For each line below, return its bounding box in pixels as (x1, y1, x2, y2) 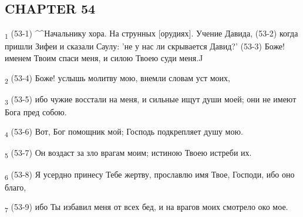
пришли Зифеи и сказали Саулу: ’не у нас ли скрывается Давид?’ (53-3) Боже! (5, 40, 285, 52)
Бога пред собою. (5, 105, 67, 118)
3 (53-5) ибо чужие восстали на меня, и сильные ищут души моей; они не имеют (5, 92, 297, 106)
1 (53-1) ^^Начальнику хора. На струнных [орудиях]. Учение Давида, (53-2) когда (5, 27, 298, 41)
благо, (5, 181, 26, 193)
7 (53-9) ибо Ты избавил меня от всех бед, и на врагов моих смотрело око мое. (5, 201, 288, 215)
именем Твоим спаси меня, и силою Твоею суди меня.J (5, 51, 203, 64)
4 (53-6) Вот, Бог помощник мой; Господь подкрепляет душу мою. (5, 125, 243, 139)
